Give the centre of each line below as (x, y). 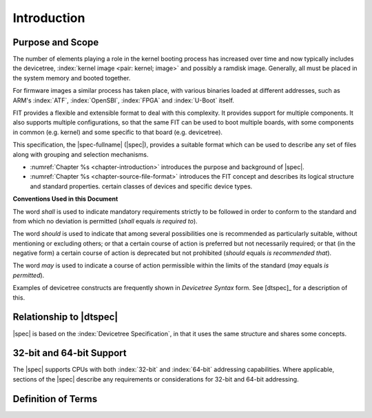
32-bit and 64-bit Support (70, 353)
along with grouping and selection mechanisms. (81, 154)
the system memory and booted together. (72, 78)
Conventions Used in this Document (65, 199)
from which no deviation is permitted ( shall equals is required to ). (105, 221)
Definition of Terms (55, 399)
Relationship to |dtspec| (65, 317)
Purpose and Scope (56, 42)
